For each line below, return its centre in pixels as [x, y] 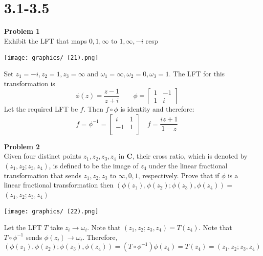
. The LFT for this [197, 73]
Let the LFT [23, 227]
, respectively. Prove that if [179, 175]
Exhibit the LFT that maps [45, 40]
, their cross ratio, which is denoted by [190, 156]
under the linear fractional [188, 165]
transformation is [30, 83]
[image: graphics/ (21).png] [51, 58]
